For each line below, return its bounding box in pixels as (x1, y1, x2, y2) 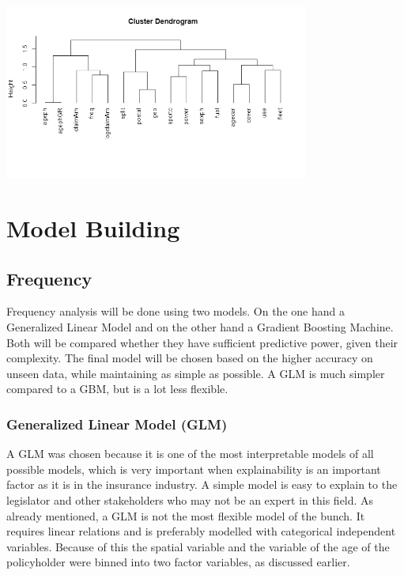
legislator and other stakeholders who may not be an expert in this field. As (6, 492, 374, 509)
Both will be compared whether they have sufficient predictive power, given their (6, 334, 398, 350)
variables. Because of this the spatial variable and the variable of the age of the (6, 538, 390, 554)
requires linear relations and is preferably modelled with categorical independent (6, 523, 396, 539)
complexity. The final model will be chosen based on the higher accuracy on (6, 350, 373, 366)
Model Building (6, 212, 180, 244)
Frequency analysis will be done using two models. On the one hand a (6, 303, 345, 320)
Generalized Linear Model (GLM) (6, 414, 228, 433)
